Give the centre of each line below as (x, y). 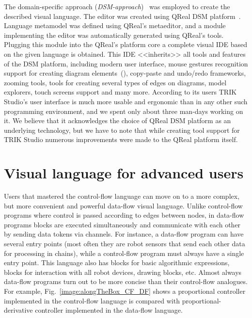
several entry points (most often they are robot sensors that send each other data (125, 243)
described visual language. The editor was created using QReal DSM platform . (122, 16)
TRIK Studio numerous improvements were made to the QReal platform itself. (121, 139)
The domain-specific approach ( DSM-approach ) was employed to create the (117, 6)
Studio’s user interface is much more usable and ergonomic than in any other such (126, 101)
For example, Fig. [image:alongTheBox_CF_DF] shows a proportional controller (125, 291)
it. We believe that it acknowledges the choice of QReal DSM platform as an (118, 120)
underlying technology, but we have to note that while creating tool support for (122, 130)
